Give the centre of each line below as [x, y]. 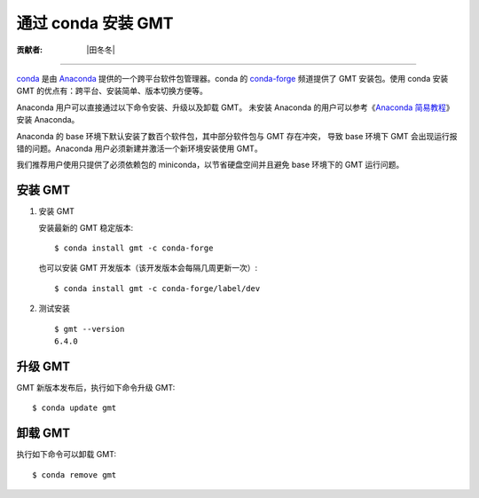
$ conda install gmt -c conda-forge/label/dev [157, 288]
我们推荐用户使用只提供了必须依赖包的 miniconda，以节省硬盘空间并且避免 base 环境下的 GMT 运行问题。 [210, 165]
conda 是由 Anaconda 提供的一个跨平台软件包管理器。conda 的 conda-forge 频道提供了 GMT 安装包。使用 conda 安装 [232, 78]
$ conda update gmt [75, 408]
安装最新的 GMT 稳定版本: [86, 227]
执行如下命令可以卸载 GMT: [67, 455]
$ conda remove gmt [75, 474]
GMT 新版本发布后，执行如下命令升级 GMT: [96, 387]
